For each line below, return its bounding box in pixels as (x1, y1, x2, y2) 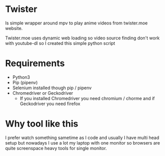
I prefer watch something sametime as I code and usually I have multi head (5, 135, 159, 141)
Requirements (5, 58, 65, 69)
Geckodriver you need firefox (19, 101, 80, 107)
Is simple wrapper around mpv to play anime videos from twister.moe (5, 20, 148, 26)
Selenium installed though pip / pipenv (12, 85, 92, 91)
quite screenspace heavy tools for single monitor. (5, 145, 107, 151)
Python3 (12, 74, 30, 80)
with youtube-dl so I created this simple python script (5, 40, 115, 46)
